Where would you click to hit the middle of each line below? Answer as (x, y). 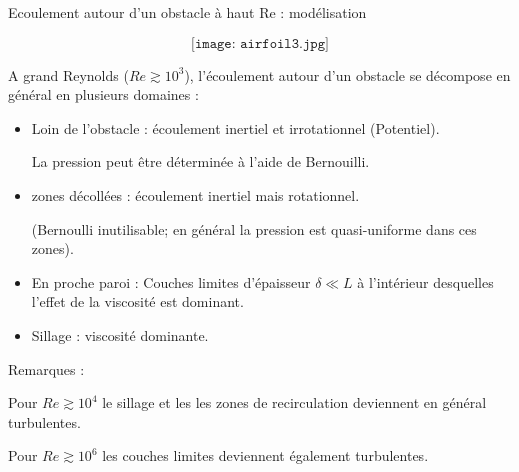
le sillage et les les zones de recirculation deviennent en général (294, 402)
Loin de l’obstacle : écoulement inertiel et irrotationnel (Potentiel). (235, 127)
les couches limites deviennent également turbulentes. (265, 455)
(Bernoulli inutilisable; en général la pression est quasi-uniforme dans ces (254, 228)
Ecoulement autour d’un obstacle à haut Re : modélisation (187, 12)
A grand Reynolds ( (68, 74)
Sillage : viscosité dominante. (120, 334)
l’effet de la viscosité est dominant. (137, 301)
